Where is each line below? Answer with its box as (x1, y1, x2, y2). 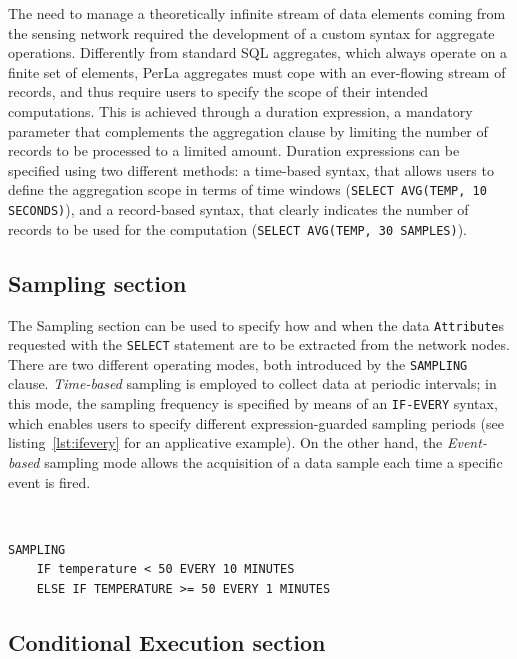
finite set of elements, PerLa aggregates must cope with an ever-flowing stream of (8, 61, 506, 82)
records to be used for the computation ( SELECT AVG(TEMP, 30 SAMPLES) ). (8, 218, 467, 239)
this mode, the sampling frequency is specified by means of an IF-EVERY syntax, (8, 393, 498, 414)
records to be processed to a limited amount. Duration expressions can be (8, 140, 460, 161)
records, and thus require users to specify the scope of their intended (8, 81, 428, 102)
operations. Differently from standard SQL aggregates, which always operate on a (8, 42, 508, 63)
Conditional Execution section (8, 626, 326, 657)
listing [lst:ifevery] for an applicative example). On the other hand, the (8, 432, 443, 453)
